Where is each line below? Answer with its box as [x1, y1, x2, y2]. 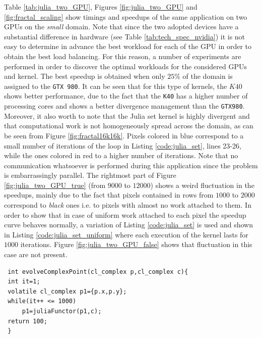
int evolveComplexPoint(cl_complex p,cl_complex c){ [8, 268, 188, 275]
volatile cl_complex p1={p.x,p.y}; [8, 287, 127, 295]
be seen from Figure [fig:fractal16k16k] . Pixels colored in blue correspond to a [4, 130, 244, 140]
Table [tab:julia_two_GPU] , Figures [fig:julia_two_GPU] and [4, 2, 198, 12]
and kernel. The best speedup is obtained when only [4, 71, 165, 81]
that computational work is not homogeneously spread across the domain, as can [4, 120, 253, 131]
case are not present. [4, 249, 68, 260]
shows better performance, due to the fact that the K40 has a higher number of [4, 90, 248, 101]
